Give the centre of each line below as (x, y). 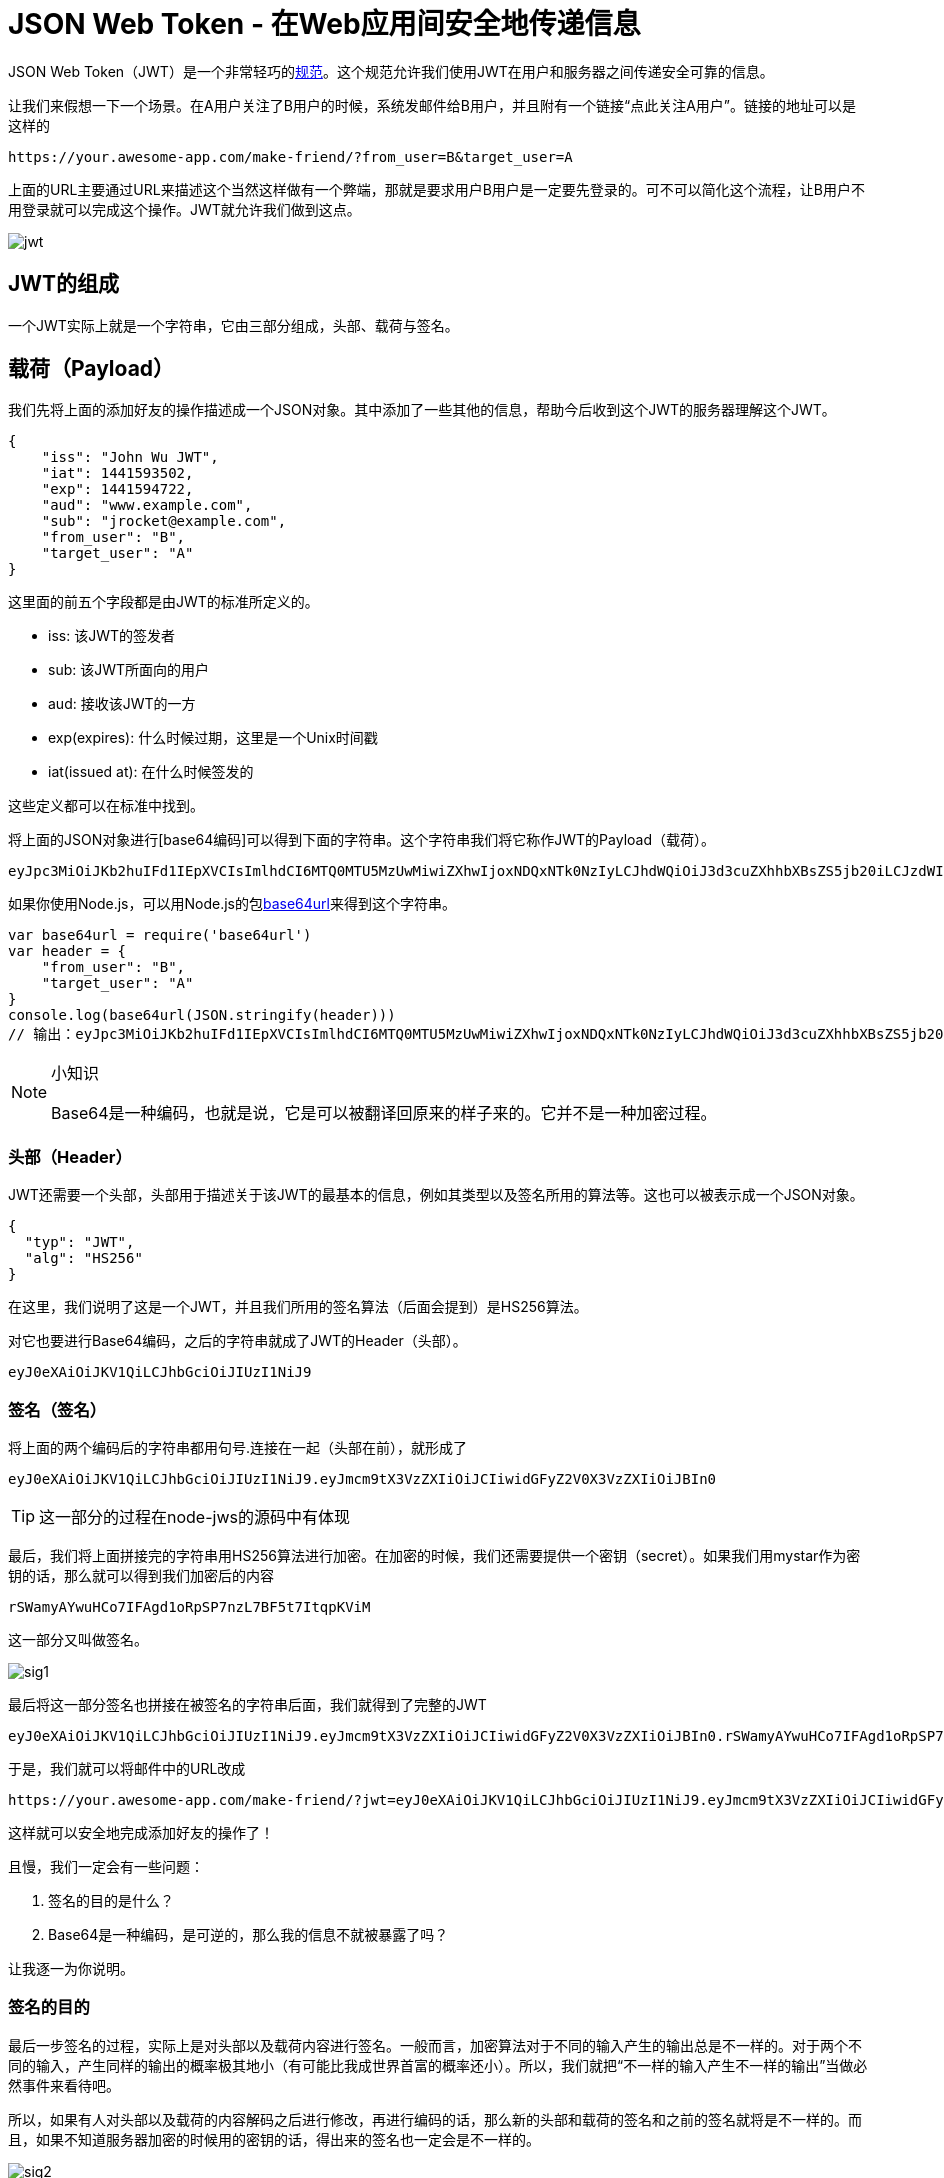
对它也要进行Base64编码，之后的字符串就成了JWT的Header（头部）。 (237, 1341)
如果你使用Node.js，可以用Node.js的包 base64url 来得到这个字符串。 (232, 904)
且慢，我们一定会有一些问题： (106, 1866)
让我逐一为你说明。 (71, 1968)
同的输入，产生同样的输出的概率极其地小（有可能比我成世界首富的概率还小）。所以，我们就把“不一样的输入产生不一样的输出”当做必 (438, 2065)
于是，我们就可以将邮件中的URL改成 (127, 1768)
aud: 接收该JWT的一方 (122, 704)
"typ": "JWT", (79, 1242)
